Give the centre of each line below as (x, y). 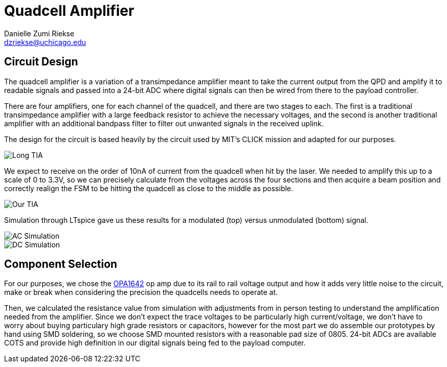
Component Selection (61, 264)
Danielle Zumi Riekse (39, 33)
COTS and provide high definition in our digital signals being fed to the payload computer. (155, 343)
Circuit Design (41, 62)
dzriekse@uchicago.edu (45, 42)
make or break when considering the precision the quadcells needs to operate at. (141, 292)
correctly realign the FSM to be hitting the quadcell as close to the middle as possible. (149, 188)
